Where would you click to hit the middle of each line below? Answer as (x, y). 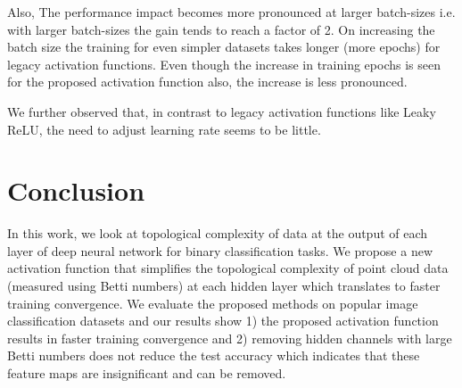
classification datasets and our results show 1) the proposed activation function (223, 321)
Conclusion (76, 190)
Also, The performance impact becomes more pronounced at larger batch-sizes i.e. (231, 12)
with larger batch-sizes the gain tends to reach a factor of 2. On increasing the (221, 29)
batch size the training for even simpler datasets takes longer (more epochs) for (224, 47)
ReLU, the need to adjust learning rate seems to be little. (164, 129)
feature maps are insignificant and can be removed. (147, 373)
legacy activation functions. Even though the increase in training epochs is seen (224, 64)
